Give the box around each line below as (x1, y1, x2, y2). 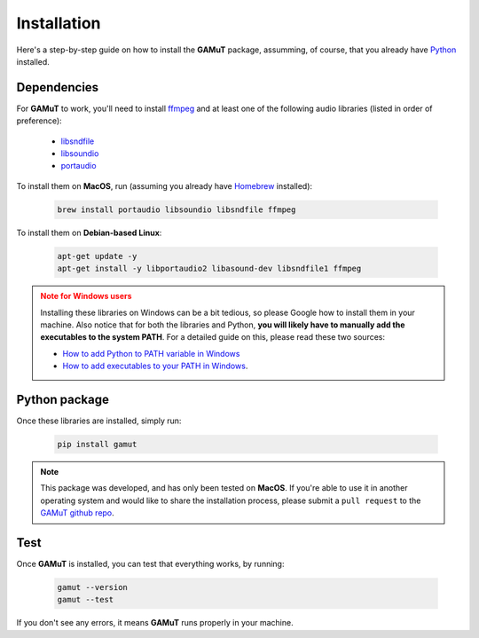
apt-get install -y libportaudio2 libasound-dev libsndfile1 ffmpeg (57, 264, 362, 274)
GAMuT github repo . (40, 508, 114, 518)
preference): (16, 115, 62, 126)
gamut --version (57, 582, 129, 593)
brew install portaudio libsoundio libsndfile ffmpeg (57, 204, 296, 215)
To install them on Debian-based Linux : (16, 227, 162, 238)
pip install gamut (57, 439, 137, 449)
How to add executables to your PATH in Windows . (62, 360, 248, 372)
